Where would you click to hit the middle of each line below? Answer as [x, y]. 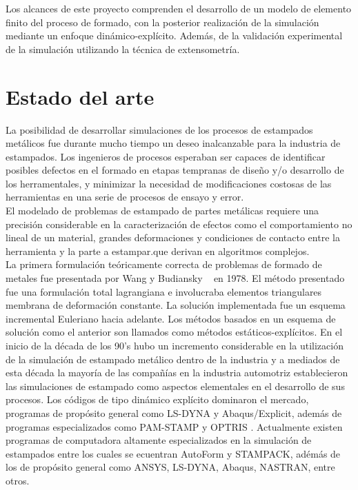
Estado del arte [80, 96]
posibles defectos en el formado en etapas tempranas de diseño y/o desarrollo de [175, 170]
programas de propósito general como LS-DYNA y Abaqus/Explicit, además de [174, 412]
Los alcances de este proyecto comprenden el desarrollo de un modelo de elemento [179, 8]
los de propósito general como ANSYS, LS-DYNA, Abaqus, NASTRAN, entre [170, 467]
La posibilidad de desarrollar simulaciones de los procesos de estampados [159, 129]
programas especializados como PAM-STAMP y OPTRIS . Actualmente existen [174, 426]
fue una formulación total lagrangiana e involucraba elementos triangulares [164, 291]
